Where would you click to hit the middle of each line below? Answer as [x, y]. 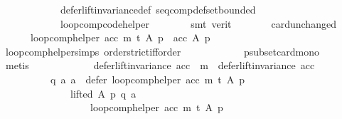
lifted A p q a [103, 93]
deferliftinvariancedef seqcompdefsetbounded [158, 9]
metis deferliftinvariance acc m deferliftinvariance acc [160, 65]
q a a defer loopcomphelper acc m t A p [148, 79]
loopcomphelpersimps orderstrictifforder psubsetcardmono [162, 51]
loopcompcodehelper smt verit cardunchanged [198, 23]
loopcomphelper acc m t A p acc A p [120, 37]
